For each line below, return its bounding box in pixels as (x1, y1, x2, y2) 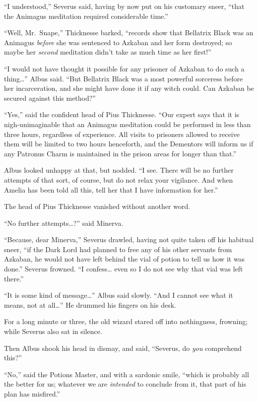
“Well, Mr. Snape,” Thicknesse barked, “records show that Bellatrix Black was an (4, 27, 254, 38)
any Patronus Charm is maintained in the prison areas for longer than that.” (4, 148, 237, 158)
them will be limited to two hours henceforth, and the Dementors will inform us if (4, 138, 254, 149)
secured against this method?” (4, 92, 96, 103)
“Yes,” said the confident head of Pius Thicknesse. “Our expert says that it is (4, 109, 240, 120)
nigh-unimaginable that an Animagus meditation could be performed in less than (4, 119, 251, 129)
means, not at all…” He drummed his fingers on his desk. (4, 299, 176, 310)
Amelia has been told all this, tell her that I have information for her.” (4, 184, 218, 195)
